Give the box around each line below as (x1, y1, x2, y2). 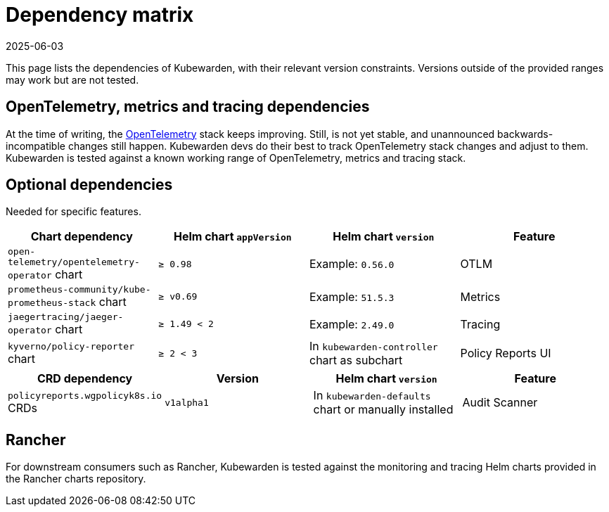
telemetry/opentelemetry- (8, 257, 140, 268)
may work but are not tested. (6, 73, 139, 86)
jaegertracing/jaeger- (8, 312, 124, 323)
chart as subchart (309, 353, 403, 368)
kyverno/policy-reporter (8, 340, 135, 352)
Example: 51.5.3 (309, 289, 395, 304)
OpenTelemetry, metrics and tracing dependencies (6, 98, 370, 116)
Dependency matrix (6, 3, 194, 27)
